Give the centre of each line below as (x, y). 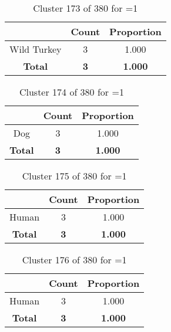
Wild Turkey (36, 49)
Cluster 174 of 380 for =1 (71, 92)
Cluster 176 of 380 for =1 (74, 260)
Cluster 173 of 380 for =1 (85, 8)
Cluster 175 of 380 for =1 (74, 176)
